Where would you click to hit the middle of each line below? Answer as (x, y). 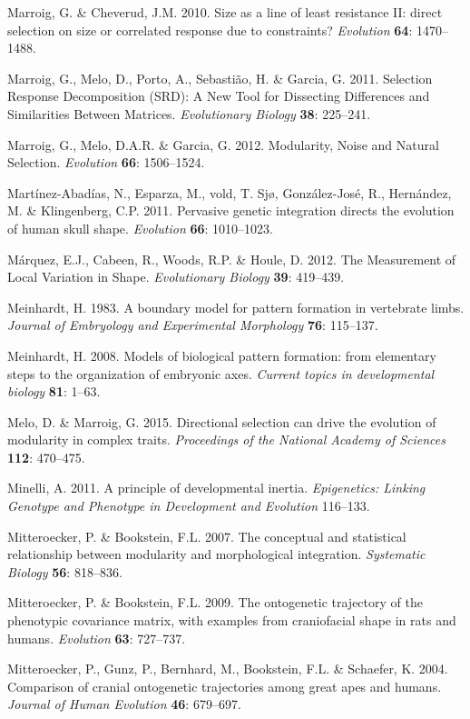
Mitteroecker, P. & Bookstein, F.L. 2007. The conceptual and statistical (207, 536)
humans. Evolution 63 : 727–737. (97, 638)
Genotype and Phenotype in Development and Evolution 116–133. (189, 506)
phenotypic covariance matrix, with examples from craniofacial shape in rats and (232, 620)
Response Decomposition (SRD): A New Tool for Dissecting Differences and (219, 96)
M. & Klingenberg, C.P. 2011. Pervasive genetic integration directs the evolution (231, 210)
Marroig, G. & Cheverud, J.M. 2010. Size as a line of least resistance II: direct (225, 12)
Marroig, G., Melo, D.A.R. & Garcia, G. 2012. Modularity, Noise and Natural (223, 144)
